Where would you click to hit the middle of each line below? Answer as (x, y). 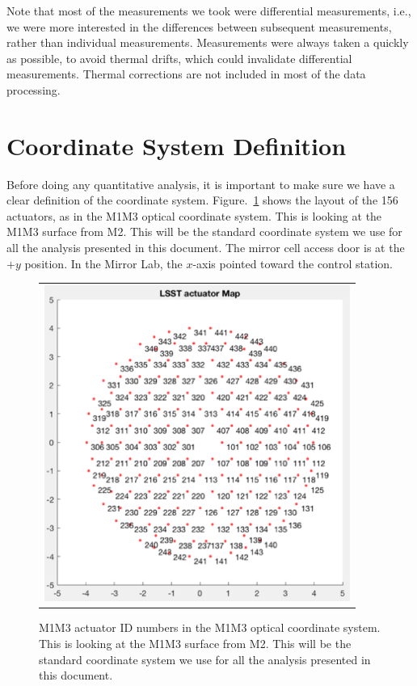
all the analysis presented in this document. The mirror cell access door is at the (206, 248)
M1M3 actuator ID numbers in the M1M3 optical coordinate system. (210, 627)
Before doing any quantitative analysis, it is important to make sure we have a (201, 184)
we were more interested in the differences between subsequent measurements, (199, 26)
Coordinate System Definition (177, 145)
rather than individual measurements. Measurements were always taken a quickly (208, 42)
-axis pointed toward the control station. (293, 263)
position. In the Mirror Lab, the (103, 263)
